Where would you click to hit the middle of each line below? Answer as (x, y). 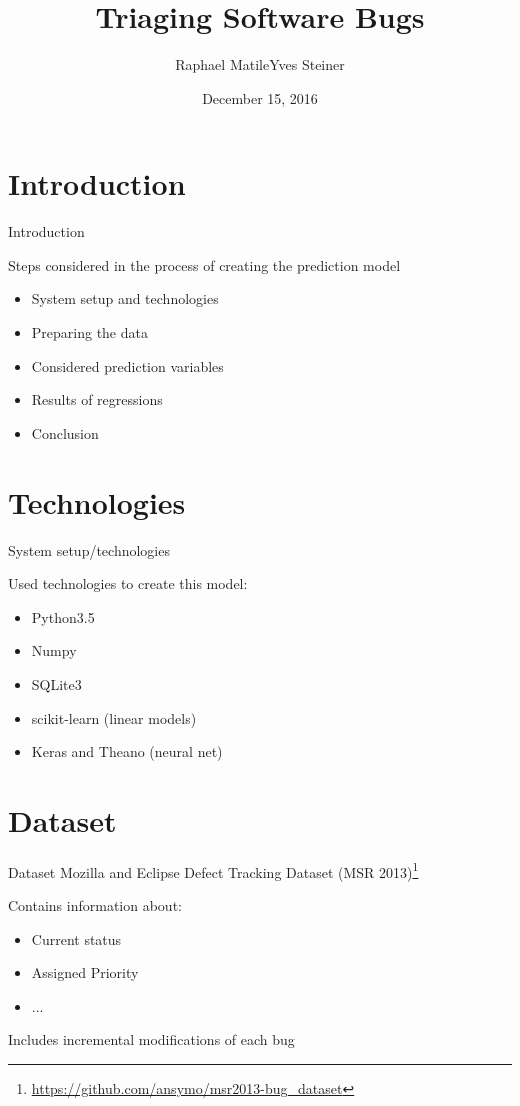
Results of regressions (97, 399)
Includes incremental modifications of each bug (151, 1039)
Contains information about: (95, 905)
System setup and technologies (125, 298)
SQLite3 (56, 683)
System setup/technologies (89, 549)
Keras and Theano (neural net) (127, 751)
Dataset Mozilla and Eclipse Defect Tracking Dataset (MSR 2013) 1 (213, 870)
